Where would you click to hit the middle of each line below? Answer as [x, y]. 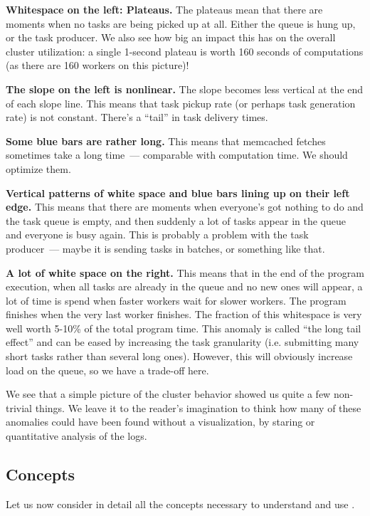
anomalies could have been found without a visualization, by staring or [160, 422]
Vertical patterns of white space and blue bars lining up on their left [178, 193]
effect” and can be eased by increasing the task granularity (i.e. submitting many [183, 342]
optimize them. [38, 168]
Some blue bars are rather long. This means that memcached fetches [166, 141]
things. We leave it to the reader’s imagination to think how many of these [198, 407]
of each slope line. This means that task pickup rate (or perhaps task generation [181, 103]
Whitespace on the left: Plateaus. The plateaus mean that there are [164, 9]
